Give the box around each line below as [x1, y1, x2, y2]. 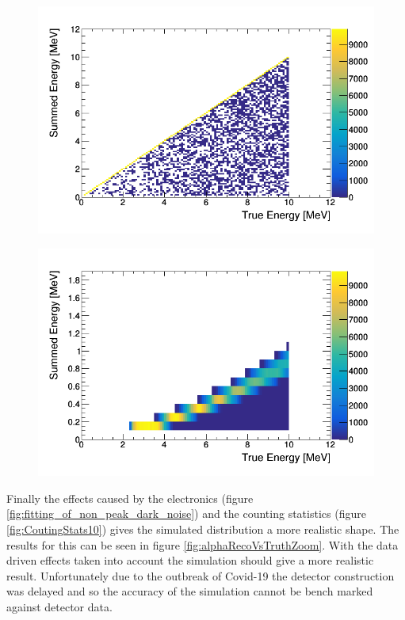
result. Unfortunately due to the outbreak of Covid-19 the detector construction [6, 567, 395, 584]
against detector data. [6, 598, 113, 614]
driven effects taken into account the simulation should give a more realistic [6, 552, 374, 569]
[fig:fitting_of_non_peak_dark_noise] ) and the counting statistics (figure [6, 505, 366, 522]
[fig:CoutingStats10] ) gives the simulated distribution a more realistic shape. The [6, 521, 399, 537]
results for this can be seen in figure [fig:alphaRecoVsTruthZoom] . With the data [6, 536, 399, 553]
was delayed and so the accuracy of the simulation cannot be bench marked [6, 583, 373, 599]
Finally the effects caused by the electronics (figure [6, 489, 254, 506]
